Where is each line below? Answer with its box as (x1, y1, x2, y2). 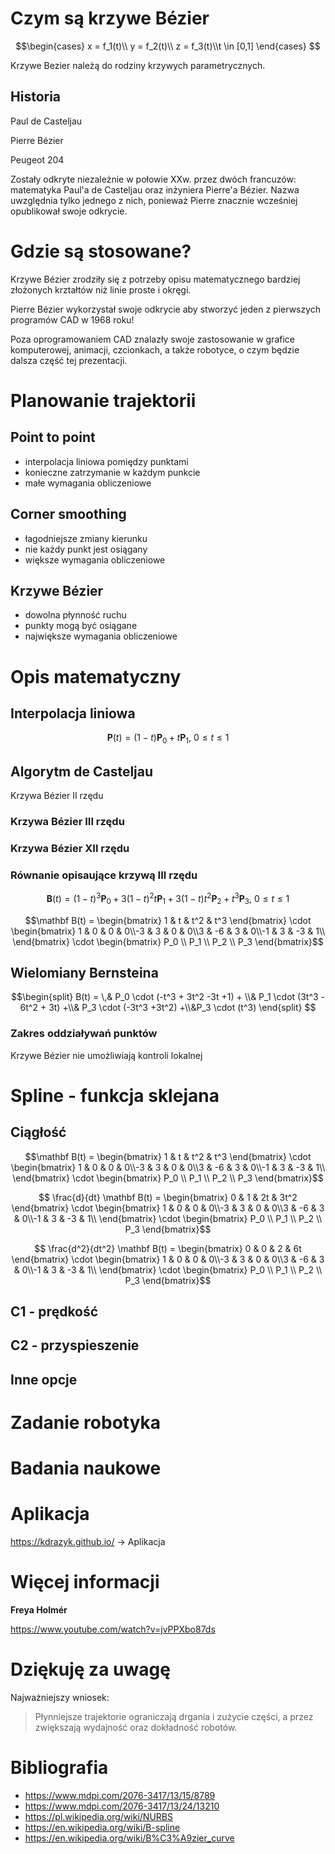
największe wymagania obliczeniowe (24, 630, 178, 642)
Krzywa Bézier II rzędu (10, 789, 104, 801)
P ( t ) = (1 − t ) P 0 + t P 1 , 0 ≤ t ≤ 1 (106, 732, 230, 746)
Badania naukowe (10, 1457, 162, 1480)
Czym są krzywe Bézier (10, 7, 210, 30)
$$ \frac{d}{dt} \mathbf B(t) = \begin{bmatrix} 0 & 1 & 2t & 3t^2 (38, 1191, 298, 1203)
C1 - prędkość (10, 1303, 99, 1321)
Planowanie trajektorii (10, 389, 197, 412)
